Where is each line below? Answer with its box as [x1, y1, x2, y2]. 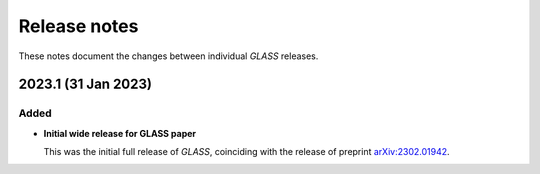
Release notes [18, 15, 139, 37]
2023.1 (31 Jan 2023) [18, 76, 152, 93]
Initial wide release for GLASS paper [43, 127, 197, 139]
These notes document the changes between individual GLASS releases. [18, 50, 319, 62]
